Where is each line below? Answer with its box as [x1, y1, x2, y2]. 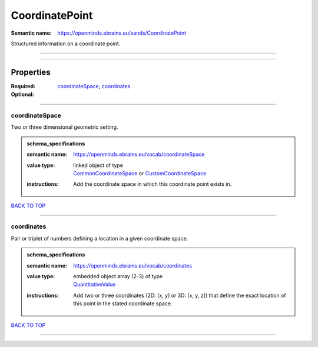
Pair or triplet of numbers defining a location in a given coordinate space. [11, 235, 188, 242]
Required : [11, 82, 35, 89]
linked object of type [73, 162, 124, 169]
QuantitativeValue [73, 281, 116, 288]
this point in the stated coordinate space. [73, 300, 173, 307]
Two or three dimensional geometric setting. [11, 124, 118, 131]
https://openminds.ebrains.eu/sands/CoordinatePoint [57, 29, 187, 36]
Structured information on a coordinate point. [11, 40, 121, 47]
